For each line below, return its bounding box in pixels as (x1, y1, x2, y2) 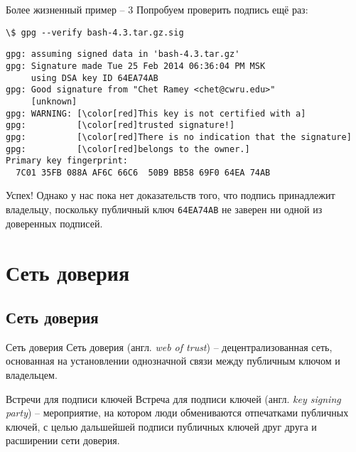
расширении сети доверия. (6, 433, 120, 448)
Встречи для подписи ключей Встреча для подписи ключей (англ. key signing (6, 391, 341, 406)
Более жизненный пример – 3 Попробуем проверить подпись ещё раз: (6, 2, 308, 16)
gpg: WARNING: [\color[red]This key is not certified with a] (6, 108, 306, 119)
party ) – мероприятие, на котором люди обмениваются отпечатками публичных (6, 405, 349, 420)
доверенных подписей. (6, 215, 103, 230)
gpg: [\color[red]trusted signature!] (6, 120, 235, 131)
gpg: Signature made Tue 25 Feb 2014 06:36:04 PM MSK (6, 60, 266, 71)
